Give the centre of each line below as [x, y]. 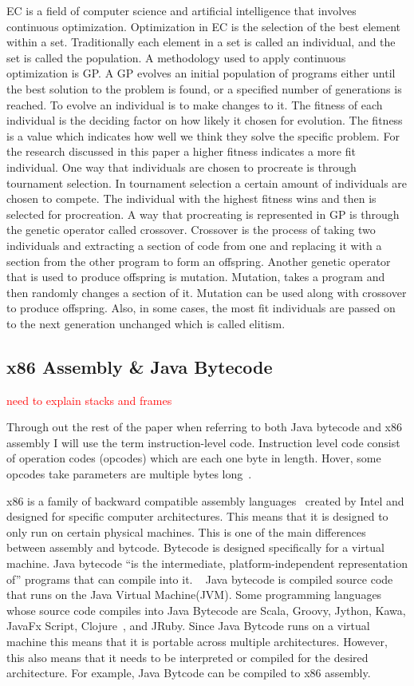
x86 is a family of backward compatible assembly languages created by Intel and [205, 500]
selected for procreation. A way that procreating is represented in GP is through [203, 214]
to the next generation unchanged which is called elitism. [146, 323]
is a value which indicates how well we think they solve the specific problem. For [203, 135]
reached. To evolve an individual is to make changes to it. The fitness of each [195, 104]
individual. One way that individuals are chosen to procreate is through [181, 167]
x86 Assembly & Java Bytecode [140, 366]
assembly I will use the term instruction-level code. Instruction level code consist [203, 442]
